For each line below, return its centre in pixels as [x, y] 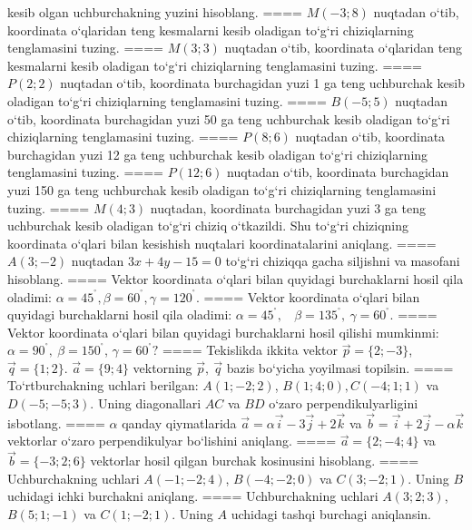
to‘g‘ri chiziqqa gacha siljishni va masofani [343, 261]
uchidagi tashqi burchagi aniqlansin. [331, 514]
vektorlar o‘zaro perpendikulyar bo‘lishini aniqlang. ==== [172, 441]
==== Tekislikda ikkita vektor [250, 350]
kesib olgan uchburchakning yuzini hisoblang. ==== [155, 12]
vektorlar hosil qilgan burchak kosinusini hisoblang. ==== [255, 461]
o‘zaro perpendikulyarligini [344, 403]
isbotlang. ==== [56, 422]
